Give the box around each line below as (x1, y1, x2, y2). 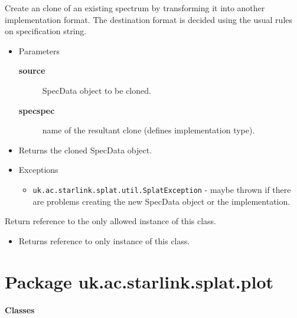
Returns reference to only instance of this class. (18, 234, 190, 247)
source (18, 64, 45, 77)
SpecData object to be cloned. (42, 84, 151, 96)
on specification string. (5, 25, 87, 37)
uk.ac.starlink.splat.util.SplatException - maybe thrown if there (32, 183, 291, 195)
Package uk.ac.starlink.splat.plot (5, 269, 274, 293)
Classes (5, 303, 35, 316)
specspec (18, 104, 55, 116)
